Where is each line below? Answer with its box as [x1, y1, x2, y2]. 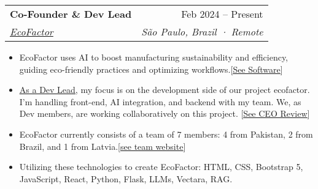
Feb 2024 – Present [181, 7, 263, 21]
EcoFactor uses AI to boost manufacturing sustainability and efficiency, [19, 51, 289, 63]
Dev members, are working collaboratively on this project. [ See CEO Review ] [19, 107, 310, 120]
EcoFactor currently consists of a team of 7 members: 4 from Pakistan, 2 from [19, 127, 313, 140]
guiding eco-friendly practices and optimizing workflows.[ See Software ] [19, 62, 283, 75]
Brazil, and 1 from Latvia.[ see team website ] [19, 139, 186, 152]
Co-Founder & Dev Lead [10, 7, 132, 21]
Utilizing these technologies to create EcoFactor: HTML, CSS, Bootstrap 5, [19, 160, 303, 173]
